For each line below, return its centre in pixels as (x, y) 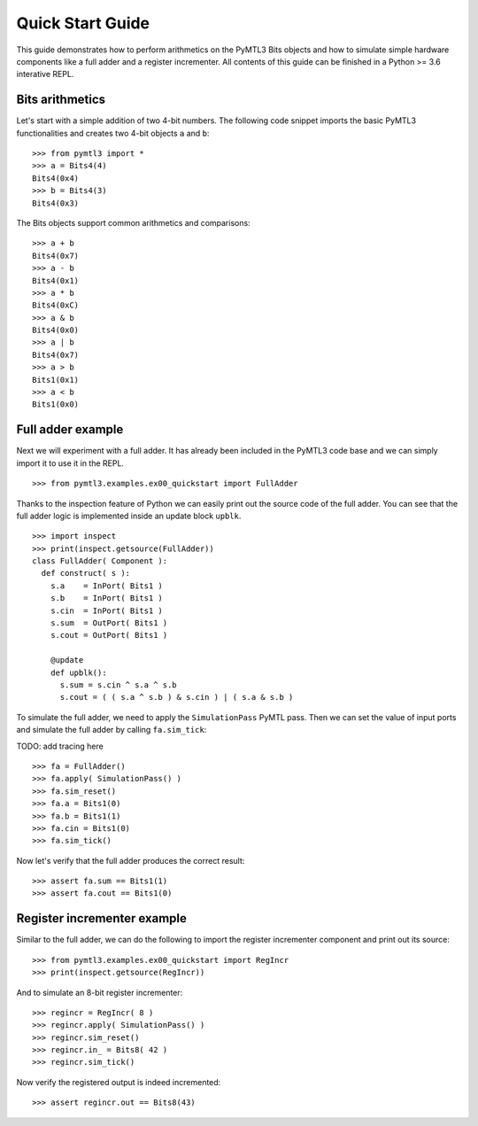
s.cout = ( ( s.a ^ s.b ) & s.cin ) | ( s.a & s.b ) (177, 697)
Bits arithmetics (61, 100)
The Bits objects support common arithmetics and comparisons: (134, 222)
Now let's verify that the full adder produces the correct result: (131, 860)
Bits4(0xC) (56, 305)
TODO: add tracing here (60, 746)
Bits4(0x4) (56, 178)
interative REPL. (45, 74)
